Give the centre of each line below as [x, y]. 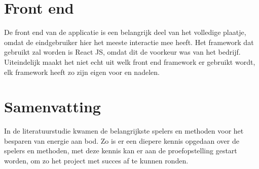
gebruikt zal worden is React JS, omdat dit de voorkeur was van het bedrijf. [122, 52]
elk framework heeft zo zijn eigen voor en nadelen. [82, 72]
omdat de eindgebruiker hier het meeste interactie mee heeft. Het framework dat [129, 42]
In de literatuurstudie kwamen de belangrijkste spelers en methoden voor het [124, 131]
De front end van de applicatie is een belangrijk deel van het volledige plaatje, [125, 32]
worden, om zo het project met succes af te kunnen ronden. [96, 160]
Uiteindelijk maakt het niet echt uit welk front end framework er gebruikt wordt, [130, 61]
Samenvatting [52, 107]
